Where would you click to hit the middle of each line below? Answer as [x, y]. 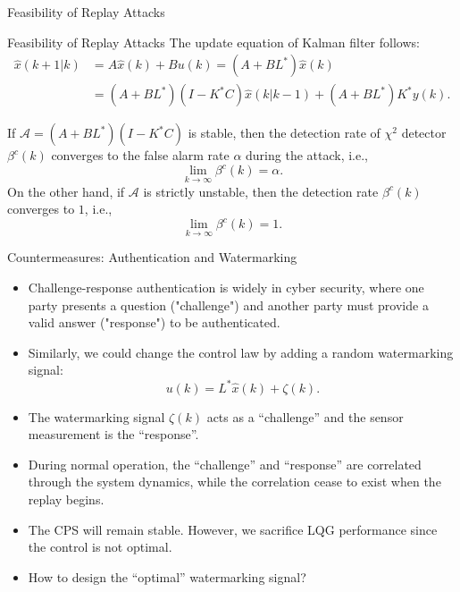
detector [424, 133]
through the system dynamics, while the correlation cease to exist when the [234, 482]
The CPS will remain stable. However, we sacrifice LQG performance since [233, 529]
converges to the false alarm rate [140, 155]
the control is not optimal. [100, 547]
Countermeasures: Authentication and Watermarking [152, 257]
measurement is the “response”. [113, 434]
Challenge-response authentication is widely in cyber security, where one [226, 288]
